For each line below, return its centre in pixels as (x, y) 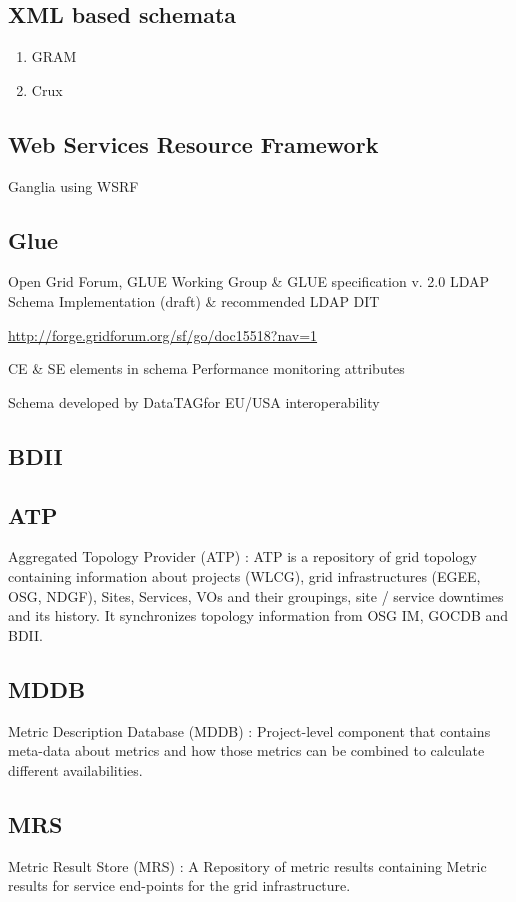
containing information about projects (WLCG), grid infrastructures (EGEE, (244, 575)
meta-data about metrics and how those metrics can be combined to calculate (246, 750)
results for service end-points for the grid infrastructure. (179, 885)
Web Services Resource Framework (193, 143)
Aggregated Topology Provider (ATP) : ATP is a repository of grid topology (242, 556)
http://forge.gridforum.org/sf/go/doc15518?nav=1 (163, 334)
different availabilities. (75, 769)
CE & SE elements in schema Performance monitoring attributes (206, 368)
